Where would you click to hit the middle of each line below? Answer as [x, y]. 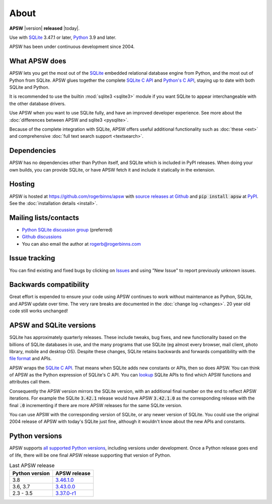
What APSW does [38, 61]
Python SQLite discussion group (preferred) [67, 230]
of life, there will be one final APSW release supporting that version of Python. [90, 455]
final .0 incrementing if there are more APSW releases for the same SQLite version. [96, 405]
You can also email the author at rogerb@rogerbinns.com [81, 244]
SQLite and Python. [29, 87]
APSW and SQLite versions [53, 325]
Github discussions [42, 237]
